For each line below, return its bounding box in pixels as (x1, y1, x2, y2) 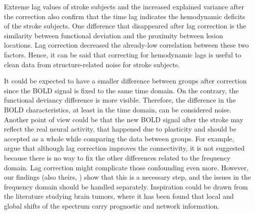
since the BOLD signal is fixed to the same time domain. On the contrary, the (4, 85, 239, 95)
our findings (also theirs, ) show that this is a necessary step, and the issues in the (4, 172, 251, 182)
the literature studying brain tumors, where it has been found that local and (4, 191, 234, 201)
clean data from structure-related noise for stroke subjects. (4, 59, 180, 69)
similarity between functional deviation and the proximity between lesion (4, 30, 223, 40)
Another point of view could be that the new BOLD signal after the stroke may (4, 114, 244, 124)
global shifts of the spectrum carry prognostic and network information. (4, 200, 220, 211)
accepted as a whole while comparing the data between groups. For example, (4, 133, 234, 143)
